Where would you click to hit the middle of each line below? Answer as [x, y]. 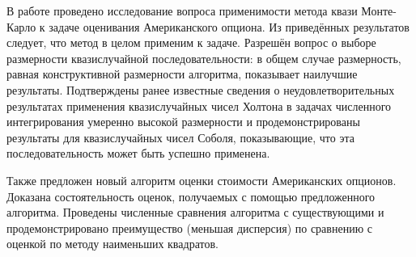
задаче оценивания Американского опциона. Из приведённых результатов [229, 26]
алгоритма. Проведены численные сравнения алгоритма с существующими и [195, 212]
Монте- [379, 11]
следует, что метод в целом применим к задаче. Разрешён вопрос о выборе [191, 42]
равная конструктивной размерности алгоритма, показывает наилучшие [182, 74]
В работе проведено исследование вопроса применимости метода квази [182, 11]
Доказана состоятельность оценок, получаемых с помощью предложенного [191, 196]
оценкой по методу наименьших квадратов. [112, 244]
